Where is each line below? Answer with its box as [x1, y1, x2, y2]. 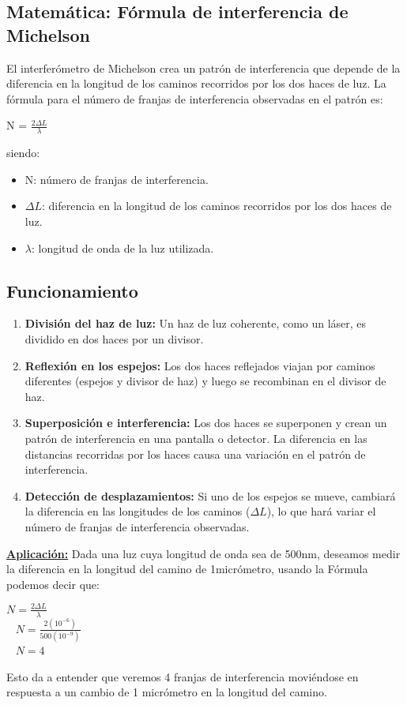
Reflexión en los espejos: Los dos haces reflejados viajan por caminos [24, 357, 375, 373]
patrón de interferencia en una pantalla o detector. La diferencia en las [24, 429, 367, 446]
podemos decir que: [6, 576, 100, 592]
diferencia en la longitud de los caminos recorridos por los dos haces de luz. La [6, 75, 386, 92]
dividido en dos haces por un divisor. [24, 330, 204, 347]
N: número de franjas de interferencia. [24, 171, 209, 187]
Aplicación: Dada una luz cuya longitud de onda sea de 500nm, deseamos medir [6, 545, 401, 561]
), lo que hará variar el [266, 503, 376, 519]
